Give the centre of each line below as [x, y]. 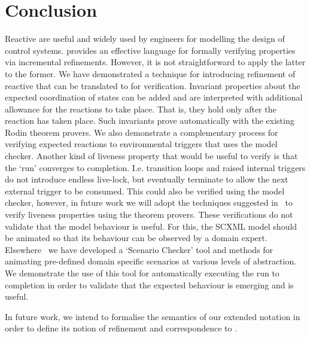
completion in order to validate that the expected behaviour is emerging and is [149, 284]
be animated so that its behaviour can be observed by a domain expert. [136, 238]
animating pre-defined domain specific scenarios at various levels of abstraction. [151, 261]
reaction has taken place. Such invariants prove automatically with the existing [150, 121]
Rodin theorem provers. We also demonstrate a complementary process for [142, 132]
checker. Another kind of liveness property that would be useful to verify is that [151, 156]
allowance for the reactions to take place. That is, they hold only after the [141, 109]
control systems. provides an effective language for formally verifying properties [150, 50]
